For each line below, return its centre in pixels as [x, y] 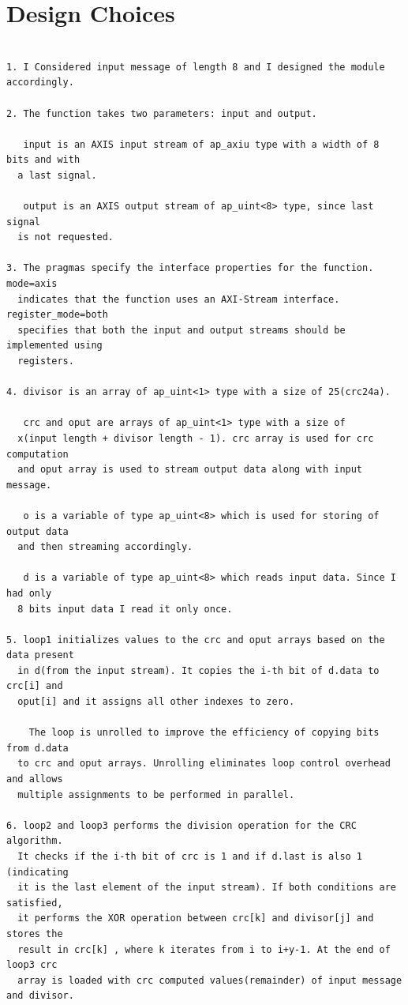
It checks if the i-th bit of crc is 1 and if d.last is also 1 [190, 856]
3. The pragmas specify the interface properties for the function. [190, 268]
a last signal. [57, 175]
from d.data [37, 748]
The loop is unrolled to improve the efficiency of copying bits [204, 733]
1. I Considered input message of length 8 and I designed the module [196, 67]
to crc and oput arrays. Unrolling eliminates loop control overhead [204, 764]
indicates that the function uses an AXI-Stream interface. [179, 299]
